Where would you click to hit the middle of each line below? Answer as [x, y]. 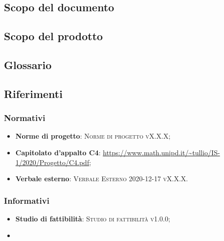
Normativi [25, 118]
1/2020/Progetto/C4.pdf [52, 162]
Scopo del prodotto [54, 36]
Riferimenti [33, 93]
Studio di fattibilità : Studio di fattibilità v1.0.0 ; [93, 218]
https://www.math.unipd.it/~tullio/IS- [161, 152]
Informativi [27, 200]
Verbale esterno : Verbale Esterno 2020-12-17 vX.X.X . [102, 179]
